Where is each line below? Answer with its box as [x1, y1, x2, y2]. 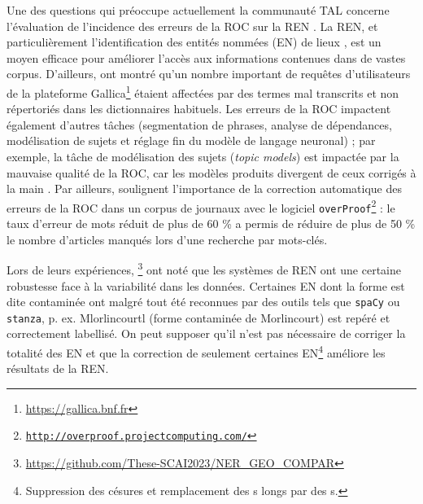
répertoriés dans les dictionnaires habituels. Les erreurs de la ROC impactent [7, 100, 391, 117]
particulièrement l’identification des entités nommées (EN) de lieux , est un [7, 33, 382, 50]
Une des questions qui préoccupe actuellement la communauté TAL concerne [7, 2, 390, 18]
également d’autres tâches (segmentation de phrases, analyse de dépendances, [7, 116, 392, 133]
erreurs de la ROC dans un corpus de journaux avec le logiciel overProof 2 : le [7, 196, 395, 216]
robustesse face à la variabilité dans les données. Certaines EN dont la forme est [7, 277, 405, 294]
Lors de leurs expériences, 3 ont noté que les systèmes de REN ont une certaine [7, 259, 401, 278]
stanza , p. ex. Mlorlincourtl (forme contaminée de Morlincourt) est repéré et [7, 309, 390, 326]
